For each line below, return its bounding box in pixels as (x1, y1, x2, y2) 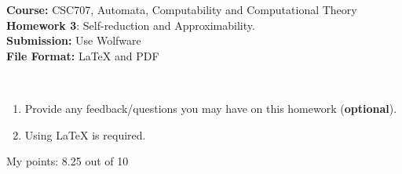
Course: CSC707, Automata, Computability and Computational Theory (6, 2, 357, 17)
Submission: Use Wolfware (6, 32, 141, 49)
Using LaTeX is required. (24, 126, 146, 143)
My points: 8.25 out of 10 (6, 153, 129, 169)
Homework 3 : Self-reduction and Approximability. (6, 16, 255, 33)
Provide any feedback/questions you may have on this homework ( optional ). (24, 100, 397, 116)
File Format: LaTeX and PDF (6, 47, 159, 63)
